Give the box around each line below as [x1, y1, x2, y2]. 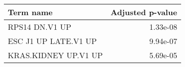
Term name [8, 6, 53, 18]
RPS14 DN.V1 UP [8, 21, 71, 32]
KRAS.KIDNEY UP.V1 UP [8, 49, 103, 61]
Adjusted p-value [110, 6, 177, 18]
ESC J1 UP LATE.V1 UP [8, 35, 97, 46]
